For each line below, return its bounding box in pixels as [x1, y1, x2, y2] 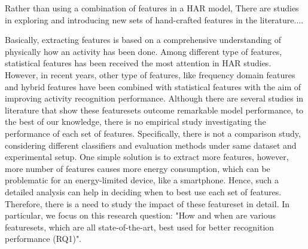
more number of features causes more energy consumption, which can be [5, 162, 270, 174]
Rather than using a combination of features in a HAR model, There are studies [5, 2, 299, 14]
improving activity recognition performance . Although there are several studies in [5, 92, 304, 104]
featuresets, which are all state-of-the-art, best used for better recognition [5, 220, 275, 233]
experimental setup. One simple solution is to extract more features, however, [5, 150, 289, 163]
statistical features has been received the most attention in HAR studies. [5, 57, 272, 69]
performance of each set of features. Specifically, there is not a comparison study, [5, 127, 301, 139]
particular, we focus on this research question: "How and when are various [5, 209, 276, 222]
